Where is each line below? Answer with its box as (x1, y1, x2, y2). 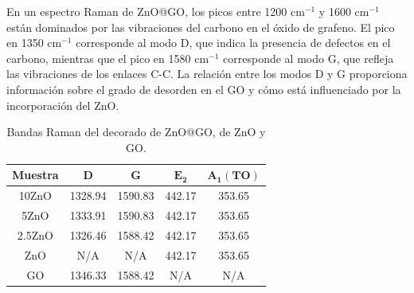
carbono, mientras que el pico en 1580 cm (6, 49, 209, 66)
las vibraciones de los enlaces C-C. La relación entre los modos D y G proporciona (6, 65, 408, 82)
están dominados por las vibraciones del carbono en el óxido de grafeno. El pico (6, 18, 395, 35)
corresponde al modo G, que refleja (223, 49, 394, 66)
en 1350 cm (6, 34, 62, 51)
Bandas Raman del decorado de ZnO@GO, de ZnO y (6, 123, 266, 140)
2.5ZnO (17, 226, 53, 243)
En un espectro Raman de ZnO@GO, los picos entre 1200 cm (6, 3, 305, 19)
